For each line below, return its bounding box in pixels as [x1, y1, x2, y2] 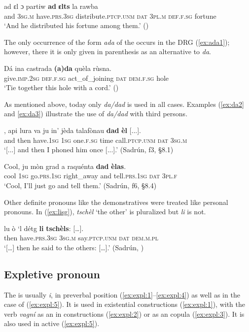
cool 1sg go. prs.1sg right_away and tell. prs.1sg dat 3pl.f [4, 170, 178, 181]
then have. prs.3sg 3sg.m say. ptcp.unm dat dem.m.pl [4, 232, 158, 243]
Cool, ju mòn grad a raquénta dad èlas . [4, 161, 126, 171]
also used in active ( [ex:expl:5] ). [4, 318, 100, 329]
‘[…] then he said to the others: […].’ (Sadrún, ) [4, 242, 144, 252]
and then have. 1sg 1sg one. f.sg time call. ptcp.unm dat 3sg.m [4, 134, 187, 145]
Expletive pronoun [4, 266, 100, 281]
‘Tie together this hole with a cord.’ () [4, 82, 119, 93]
